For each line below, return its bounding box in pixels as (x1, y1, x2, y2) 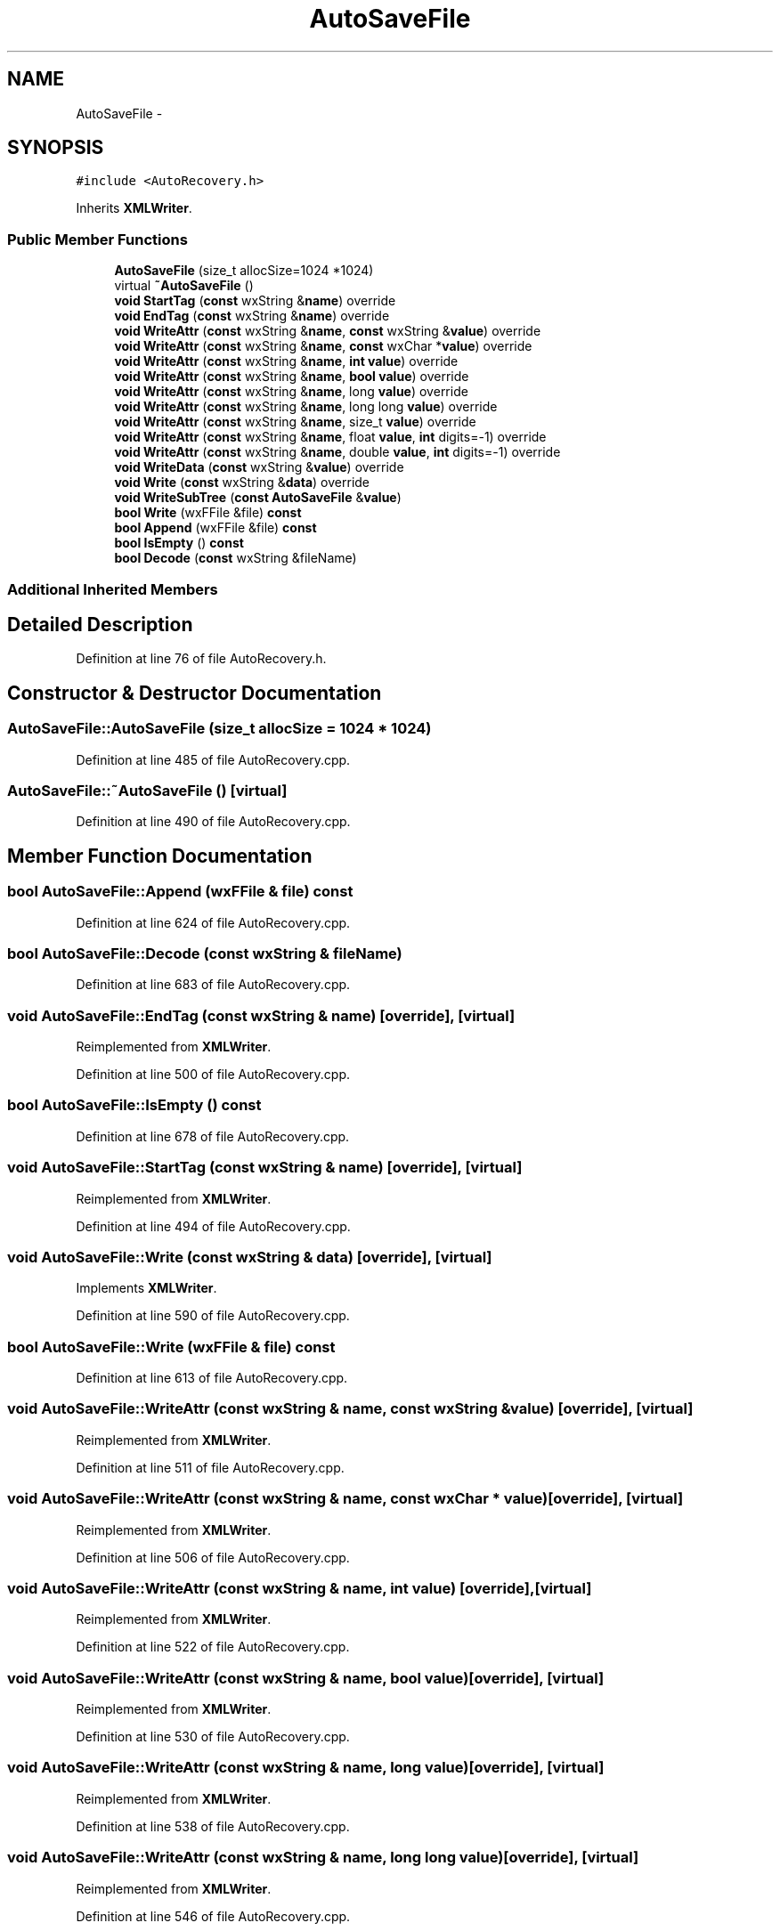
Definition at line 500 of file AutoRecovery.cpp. (76, 1067, 351, 1083)
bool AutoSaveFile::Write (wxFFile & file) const (7, 1337, 336, 1356)
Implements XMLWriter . (76, 1280, 217, 1296)
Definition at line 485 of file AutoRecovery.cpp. (76, 751, 351, 767)
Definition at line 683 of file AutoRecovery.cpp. (76, 977, 351, 993)
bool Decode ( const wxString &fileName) (114, 550, 357, 566)
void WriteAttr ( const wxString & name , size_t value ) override (114, 414, 476, 430)
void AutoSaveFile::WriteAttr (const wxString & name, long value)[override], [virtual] (7, 1758, 605, 1777)
